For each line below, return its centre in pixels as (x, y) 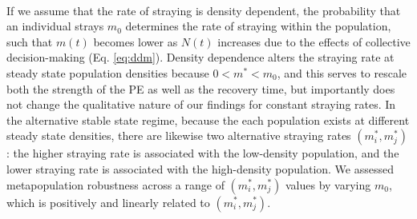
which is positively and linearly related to (108, 202)
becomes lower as (136, 41)
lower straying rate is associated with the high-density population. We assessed (200, 168)
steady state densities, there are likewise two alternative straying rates (179, 135)
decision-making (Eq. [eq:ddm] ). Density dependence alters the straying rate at (200, 57)
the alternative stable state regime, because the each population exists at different (208, 119)
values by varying (328, 184)
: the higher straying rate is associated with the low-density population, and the (203, 153)
